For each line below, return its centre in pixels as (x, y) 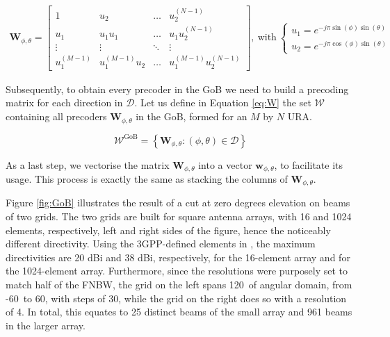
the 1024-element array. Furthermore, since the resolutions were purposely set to (177, 271)
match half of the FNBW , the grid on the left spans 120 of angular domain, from (179, 284)
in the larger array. (46, 325)
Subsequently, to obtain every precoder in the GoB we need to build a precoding (177, 89)
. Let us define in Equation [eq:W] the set (223, 102)
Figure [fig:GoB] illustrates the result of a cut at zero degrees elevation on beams (178, 203)
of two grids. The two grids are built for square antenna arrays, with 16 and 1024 (179, 216)
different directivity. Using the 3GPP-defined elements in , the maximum (161, 244)
